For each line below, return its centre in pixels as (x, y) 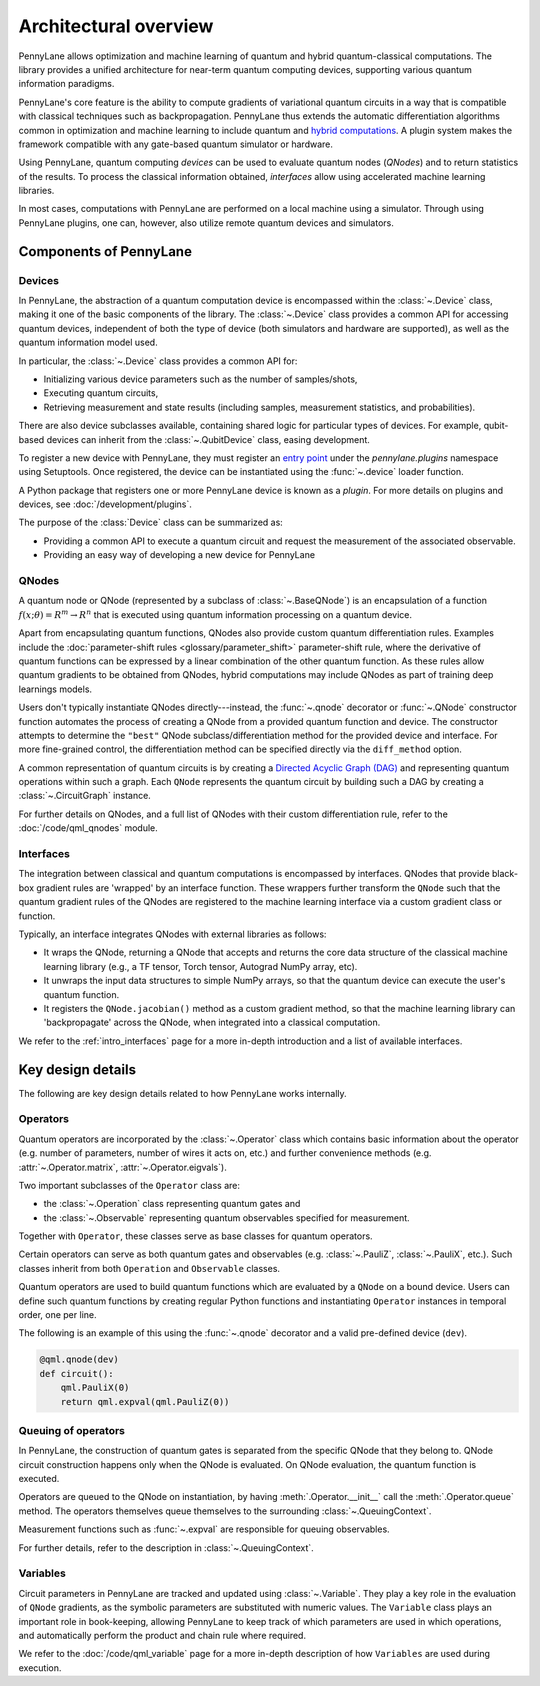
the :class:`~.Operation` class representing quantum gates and (172, 1204)
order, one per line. (57, 1315)
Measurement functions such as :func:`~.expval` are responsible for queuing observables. (204, 1529)
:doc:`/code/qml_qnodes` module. (88, 828)
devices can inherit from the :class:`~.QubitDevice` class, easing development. (208, 439)
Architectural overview (116, 26)
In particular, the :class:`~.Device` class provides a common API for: (158, 361)
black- (505, 874)
